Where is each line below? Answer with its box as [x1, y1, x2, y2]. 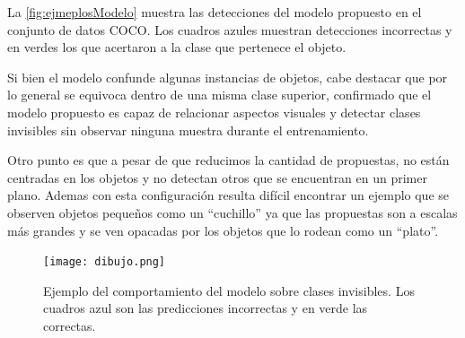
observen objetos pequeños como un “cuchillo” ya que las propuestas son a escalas [7, 203, 458, 221]
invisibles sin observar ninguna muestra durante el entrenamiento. [7, 120, 369, 139]
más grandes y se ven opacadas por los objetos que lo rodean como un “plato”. [7, 221, 439, 239]
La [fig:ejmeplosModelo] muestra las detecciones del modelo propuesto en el [7, 3, 422, 21]
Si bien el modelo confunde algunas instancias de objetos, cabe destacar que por [7, 67, 448, 86]
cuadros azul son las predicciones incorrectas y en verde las [43, 299, 368, 317]
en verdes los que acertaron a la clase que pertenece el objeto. [7, 38, 347, 56]
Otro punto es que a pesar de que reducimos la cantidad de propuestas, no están [7, 151, 450, 169]
